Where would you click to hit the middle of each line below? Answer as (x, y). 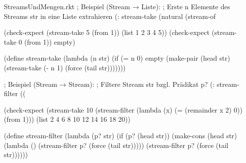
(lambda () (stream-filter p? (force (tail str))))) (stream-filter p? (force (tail (116, 145)
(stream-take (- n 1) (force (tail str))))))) (65, 67)
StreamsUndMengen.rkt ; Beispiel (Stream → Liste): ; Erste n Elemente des (117, 6)
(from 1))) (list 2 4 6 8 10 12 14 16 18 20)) (67, 119)
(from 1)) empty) (50, 41)
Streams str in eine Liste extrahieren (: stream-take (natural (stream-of (110, 16)
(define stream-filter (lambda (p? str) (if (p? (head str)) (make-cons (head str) (121, 135)
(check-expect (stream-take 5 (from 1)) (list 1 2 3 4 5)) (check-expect (107, 32)
